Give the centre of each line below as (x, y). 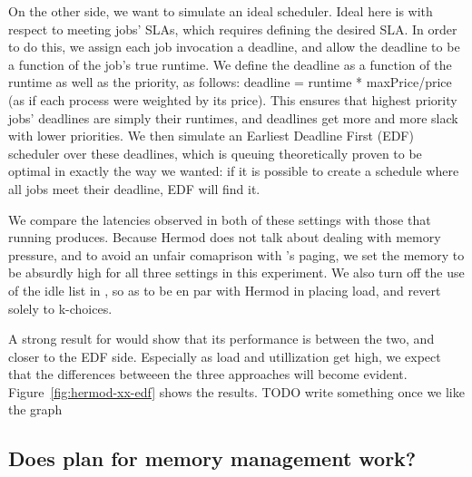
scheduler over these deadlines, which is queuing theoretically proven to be (215, 153)
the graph (35, 409)
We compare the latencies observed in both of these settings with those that (220, 219)
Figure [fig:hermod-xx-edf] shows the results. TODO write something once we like (236, 391)
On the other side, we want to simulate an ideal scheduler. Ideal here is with (221, 11)
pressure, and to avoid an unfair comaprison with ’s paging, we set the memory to (236, 254)
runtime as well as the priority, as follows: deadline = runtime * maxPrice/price (230, 82)
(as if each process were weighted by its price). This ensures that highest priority (233, 99)
